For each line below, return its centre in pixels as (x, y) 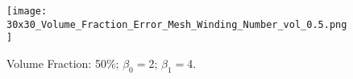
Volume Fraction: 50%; (63, 63)
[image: (27, 11)
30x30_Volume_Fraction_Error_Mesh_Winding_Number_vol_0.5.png (177, 24)
